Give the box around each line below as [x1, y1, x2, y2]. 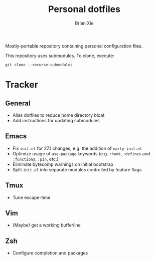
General [5, 99, 31, 107]
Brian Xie [75, 20, 94, 26]
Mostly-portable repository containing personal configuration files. [5, 43, 143, 49]
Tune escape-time [12, 194, 51, 200]
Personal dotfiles [48, 4, 120, 15]
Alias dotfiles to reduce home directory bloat [12, 112, 105, 118]
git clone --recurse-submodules [5, 62, 73, 67]
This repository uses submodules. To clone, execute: [5, 53, 114, 59]
